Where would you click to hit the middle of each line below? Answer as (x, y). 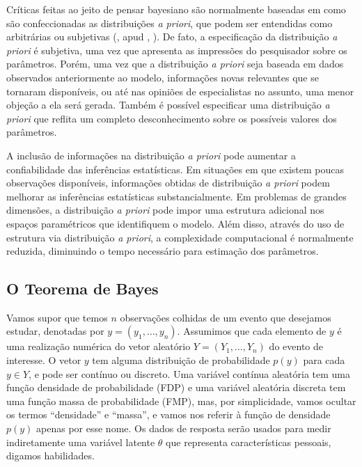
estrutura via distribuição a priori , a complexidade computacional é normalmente (180, 237)
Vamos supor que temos (57, 317)
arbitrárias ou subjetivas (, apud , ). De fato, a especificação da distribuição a (172, 37)
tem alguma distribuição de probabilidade (181, 360)
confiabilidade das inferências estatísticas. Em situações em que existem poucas (175, 169)
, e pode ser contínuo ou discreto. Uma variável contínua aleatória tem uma (189, 373)
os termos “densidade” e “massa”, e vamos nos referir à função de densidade (168, 414)
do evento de (296, 346)
